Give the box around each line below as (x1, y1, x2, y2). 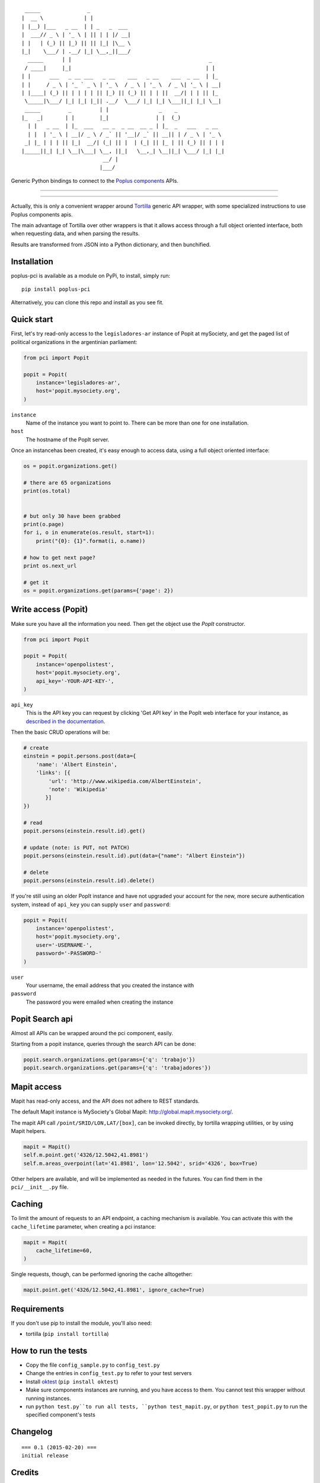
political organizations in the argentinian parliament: (11, 338, 137, 345)
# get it (23, 579, 49, 585)
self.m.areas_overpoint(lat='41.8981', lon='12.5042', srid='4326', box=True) (23, 1160, 258, 1167)
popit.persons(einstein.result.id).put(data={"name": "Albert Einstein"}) (23, 852, 246, 860)
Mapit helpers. (11, 1128, 47, 1135)
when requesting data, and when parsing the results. (11, 230, 140, 237)
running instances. (25, 1395, 71, 1402)
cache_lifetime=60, (36, 1247, 93, 1254)
